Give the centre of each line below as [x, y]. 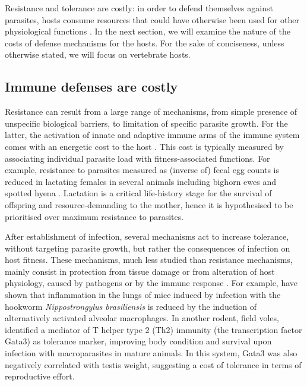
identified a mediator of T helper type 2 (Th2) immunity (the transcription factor [153, 329]
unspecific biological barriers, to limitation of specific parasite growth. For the [146, 123]
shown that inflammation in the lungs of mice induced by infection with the [143, 295]
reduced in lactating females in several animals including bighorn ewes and [140, 181]
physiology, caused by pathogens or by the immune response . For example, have [151, 283]
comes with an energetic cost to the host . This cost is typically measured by [144, 146]
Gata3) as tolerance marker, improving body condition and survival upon [138, 341]
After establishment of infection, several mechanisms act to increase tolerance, [147, 236]
